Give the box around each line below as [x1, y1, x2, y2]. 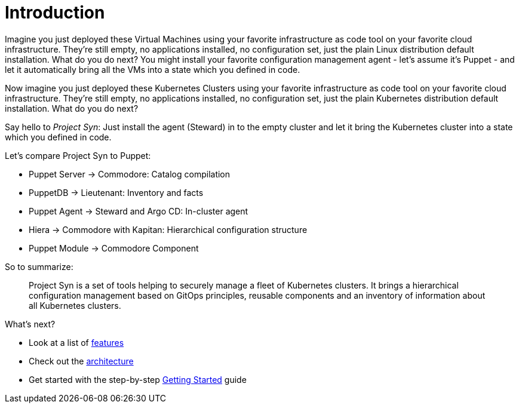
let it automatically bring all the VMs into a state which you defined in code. [5, 64, 300, 75]
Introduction [5, 2, 105, 23]
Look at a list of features [29, 337, 124, 348]
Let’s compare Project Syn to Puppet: [5, 150, 151, 161]
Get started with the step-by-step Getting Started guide [29, 374, 247, 385]
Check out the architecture [29, 355, 134, 366]
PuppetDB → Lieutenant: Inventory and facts [29, 187, 204, 198]
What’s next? [5, 318, 56, 329]
